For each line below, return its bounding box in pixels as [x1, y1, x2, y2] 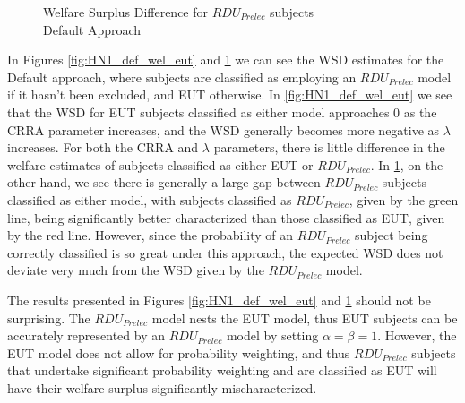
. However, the [377, 326, 457, 345]
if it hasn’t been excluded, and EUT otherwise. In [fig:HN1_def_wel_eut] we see [7, 85, 452, 104]
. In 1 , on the [370, 155, 443, 174]
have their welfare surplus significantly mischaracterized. [7, 378, 317, 397]
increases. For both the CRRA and [7, 138, 199, 157]
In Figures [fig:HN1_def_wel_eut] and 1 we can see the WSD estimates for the [7, 50, 444, 69]
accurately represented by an [7, 326, 165, 345]
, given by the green [349, 190, 459, 209]
